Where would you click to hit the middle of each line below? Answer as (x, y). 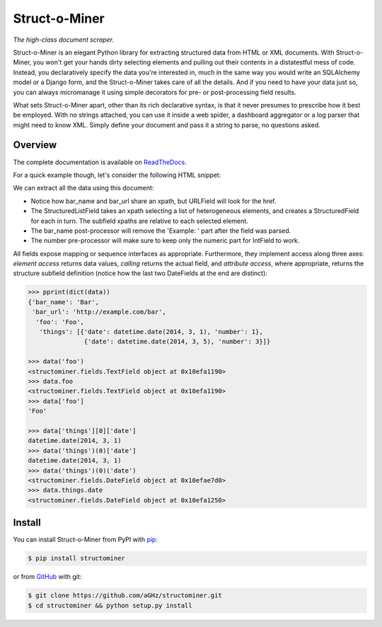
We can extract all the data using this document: (83, 188)
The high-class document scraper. (64, 40)
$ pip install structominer (76, 558)
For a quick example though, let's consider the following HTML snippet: (117, 175)
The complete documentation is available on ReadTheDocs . (100, 162)
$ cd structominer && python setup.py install (110, 605)
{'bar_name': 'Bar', (63, 302)
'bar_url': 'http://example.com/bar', (99, 312)
